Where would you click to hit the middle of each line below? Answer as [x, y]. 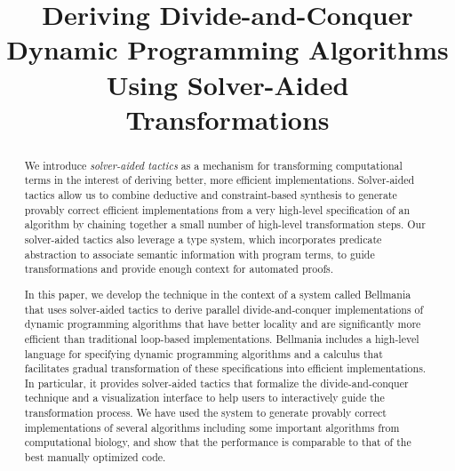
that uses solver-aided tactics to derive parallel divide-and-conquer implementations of [224, 309]
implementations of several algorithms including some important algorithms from [212, 427]
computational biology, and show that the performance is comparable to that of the [218, 442]
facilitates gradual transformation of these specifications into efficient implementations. [225, 368]
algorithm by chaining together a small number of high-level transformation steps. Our [225, 224]
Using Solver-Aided [227, 84]
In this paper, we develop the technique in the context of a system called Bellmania [218, 294]
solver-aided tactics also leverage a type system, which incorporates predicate [203, 239]
